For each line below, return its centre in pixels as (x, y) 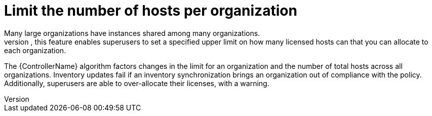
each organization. (35, 50)
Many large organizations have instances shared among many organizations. (132, 33)
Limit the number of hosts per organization (151, 11)
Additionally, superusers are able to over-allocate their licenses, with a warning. (137, 83)
